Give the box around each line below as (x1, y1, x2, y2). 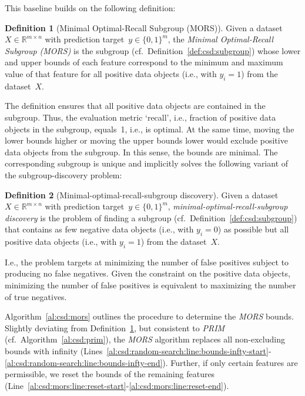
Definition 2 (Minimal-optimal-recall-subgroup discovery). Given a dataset (5, 188, 279, 201)
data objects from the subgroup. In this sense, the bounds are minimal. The (5, 145, 278, 158)
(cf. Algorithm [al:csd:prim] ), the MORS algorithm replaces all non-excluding (5, 333, 285, 345)
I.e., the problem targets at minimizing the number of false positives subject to (5, 255, 289, 268)
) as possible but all (217, 223, 289, 235)
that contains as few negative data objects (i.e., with (5, 223, 194, 235)
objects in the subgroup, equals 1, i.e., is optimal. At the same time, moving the (5, 122, 294, 135)
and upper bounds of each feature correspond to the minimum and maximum (5, 56, 283, 68)
